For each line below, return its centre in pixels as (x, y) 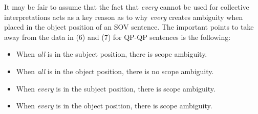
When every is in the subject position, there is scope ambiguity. (116, 88)
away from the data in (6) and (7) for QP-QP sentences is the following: (117, 37)
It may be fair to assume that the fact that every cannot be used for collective (127, 7)
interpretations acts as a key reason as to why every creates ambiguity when (124, 17)
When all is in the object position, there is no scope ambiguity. (115, 71)
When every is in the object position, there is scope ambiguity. (114, 106)
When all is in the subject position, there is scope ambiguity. (112, 54)
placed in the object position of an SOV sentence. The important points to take (129, 27)
